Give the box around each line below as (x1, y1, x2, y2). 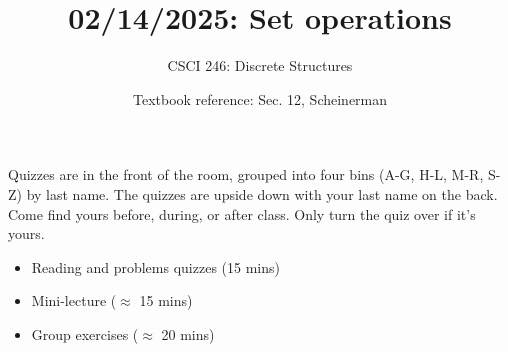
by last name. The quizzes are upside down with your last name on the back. (26, 183, 498, 204)
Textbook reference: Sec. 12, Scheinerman (132, 88, 388, 109)
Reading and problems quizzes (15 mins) (31, 256, 280, 277)
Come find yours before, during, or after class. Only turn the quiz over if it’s (8, 203, 476, 224)
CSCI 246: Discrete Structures (167, 55, 353, 76)
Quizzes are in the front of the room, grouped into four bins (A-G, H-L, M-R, (8, 164, 484, 185)
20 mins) (161, 323, 215, 344)
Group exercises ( (31, 323, 139, 344)
